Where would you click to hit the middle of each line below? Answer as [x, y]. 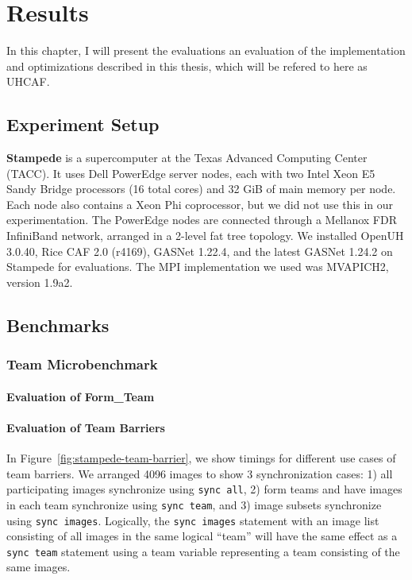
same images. [39, 567]
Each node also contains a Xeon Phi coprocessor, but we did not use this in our [200, 204]
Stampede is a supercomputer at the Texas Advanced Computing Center [187, 158]
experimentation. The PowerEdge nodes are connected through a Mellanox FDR [202, 220]
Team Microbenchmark [82, 364]
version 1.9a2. [40, 282]
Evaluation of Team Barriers [86, 427]
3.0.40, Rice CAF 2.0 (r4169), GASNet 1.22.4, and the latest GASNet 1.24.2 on [200, 251]
